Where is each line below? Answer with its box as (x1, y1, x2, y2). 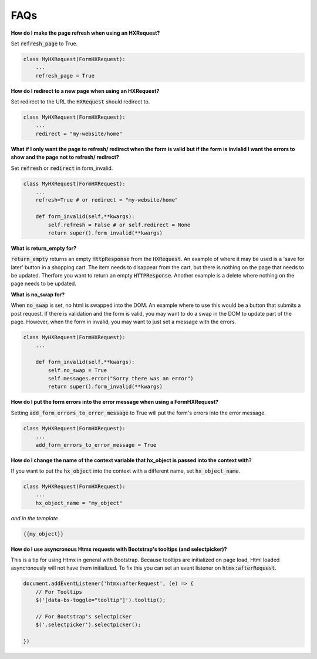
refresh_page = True (35, 72, 95, 79)
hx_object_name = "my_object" (35, 500, 123, 506)
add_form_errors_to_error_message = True (35, 441, 157, 448)
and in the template (11, 514, 58, 521)
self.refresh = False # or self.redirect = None (48, 221, 191, 228)
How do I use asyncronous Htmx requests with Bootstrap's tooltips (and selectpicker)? (11, 546, 227, 553)
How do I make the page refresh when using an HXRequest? (11, 29, 160, 36)
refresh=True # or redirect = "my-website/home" (35, 197, 178, 203)
